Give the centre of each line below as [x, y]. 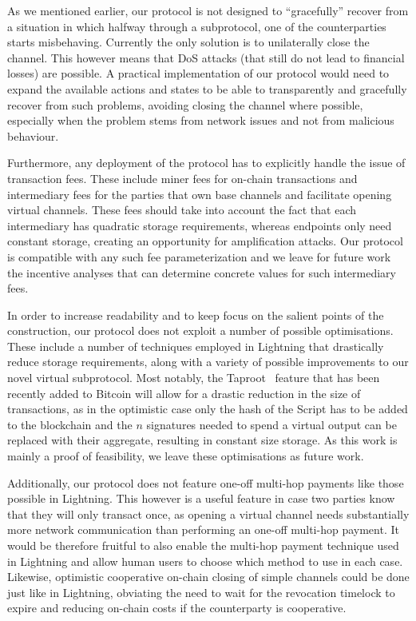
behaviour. [33, 135]
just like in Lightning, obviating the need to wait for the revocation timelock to [201, 592]
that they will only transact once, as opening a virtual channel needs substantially [208, 514]
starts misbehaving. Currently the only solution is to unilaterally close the [188, 42]
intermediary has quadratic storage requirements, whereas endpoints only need [200, 225]
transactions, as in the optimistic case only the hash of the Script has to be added [208, 409]
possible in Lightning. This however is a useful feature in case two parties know [201, 498]
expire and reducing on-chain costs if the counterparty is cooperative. [177, 608]
